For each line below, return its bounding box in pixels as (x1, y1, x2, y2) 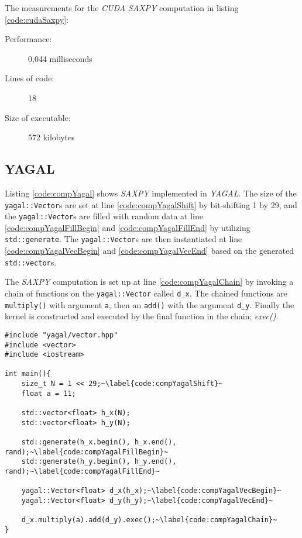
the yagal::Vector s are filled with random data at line (5, 210, 204, 222)
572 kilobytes (28, 131, 75, 143)
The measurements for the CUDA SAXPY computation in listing (5, 2, 239, 13)
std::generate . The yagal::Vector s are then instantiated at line (5, 233, 242, 245)
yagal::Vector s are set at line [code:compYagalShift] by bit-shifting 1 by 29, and (5, 198, 297, 211)
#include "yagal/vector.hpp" (5, 330, 118, 339)
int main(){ (5, 370, 51, 378)
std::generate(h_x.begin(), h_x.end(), (21, 438, 177, 447)
